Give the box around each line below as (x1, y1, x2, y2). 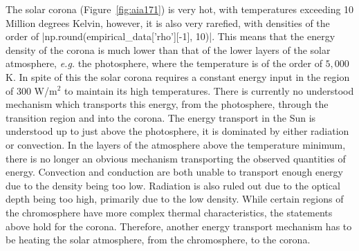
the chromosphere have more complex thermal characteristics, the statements (6, 205, 333, 219)
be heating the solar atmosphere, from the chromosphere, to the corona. (6, 232, 311, 247)
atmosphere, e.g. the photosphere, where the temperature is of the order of (6, 56, 322, 71)
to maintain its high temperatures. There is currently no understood (64, 83, 354, 97)
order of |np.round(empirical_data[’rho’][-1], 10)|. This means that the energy (6, 29, 335, 44)
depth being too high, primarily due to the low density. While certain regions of (6, 192, 344, 206)
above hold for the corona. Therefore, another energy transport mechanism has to (6, 219, 352, 233)
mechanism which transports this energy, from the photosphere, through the (6, 97, 329, 111)
